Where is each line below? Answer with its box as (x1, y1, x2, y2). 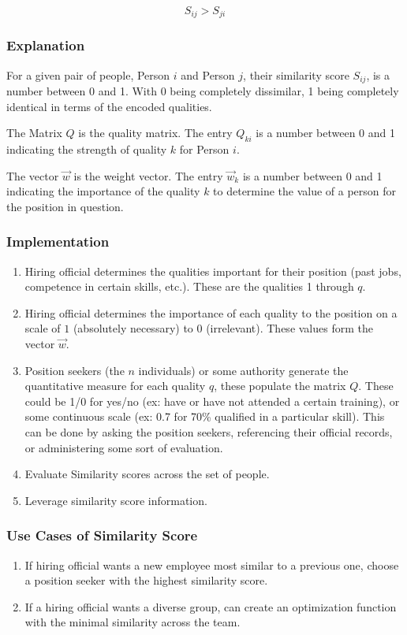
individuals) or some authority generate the (138, 362, 349, 378)
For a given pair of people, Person (6, 66, 170, 83)
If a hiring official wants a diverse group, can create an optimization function (24, 598, 397, 615)
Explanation (6, 35, 85, 55)
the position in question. (6, 198, 124, 214)
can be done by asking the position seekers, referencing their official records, (24, 424, 393, 440)
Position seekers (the (24, 362, 125, 378)
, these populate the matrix (214, 377, 346, 394)
